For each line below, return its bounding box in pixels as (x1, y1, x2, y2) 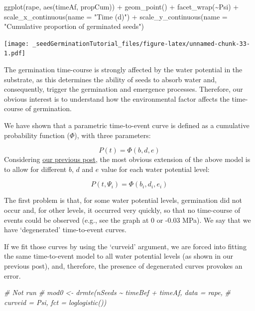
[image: (4, 40, 29, 47)
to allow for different (4, 163, 67, 174)
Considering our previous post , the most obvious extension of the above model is (4, 154, 251, 164)
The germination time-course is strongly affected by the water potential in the (4, 64, 243, 75)
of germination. (25, 103, 72, 114)
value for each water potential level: (101, 163, 210, 174)
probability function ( (4, 130, 70, 140)
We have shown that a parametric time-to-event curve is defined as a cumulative (4, 120, 250, 131)
